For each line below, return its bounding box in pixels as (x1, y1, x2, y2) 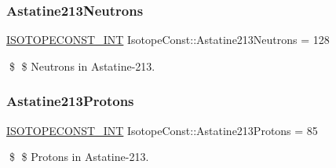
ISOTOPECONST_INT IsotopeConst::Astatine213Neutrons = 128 (6, 31, 330, 48)
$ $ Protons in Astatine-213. (9, 148, 149, 165)
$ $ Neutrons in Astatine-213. (9, 57, 155, 74)
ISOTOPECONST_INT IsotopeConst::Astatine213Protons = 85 (6, 122, 318, 138)
